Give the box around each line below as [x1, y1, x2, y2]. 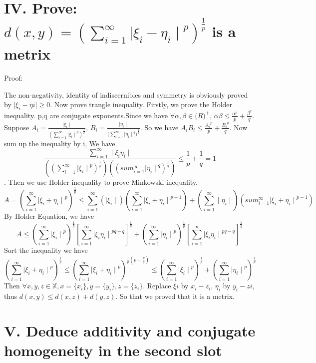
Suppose [4, 122, 29, 132]
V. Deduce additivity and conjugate [4, 320, 256, 340]
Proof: [4, 73, 23, 83]
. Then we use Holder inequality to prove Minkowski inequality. [4, 177, 198, 187]
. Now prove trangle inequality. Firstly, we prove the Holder [50, 99, 233, 110]
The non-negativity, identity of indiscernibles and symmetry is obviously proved [4, 89, 248, 100]
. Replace [143, 280, 171, 291]
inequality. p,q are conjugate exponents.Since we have [4, 110, 168, 120]
